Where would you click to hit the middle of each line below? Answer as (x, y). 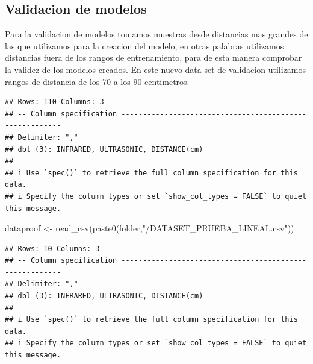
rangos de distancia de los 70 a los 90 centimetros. (97, 81)
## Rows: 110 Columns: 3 (54, 102)
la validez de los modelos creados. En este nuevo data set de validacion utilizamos (155, 69)
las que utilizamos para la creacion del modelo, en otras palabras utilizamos (144, 45)
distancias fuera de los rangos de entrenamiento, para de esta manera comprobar (153, 58)
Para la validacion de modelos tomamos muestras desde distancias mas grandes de (156, 34)
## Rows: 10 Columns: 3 (52, 249)
